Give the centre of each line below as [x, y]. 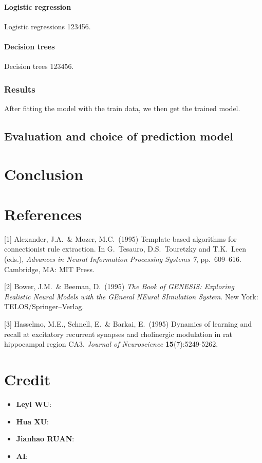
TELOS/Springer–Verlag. [44, 306]
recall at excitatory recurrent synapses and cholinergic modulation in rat [118, 334]
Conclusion [44, 174]
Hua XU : [32, 421]
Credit [27, 379]
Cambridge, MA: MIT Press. [49, 269]
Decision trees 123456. [39, 66]
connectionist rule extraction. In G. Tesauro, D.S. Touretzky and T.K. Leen [125, 249]
